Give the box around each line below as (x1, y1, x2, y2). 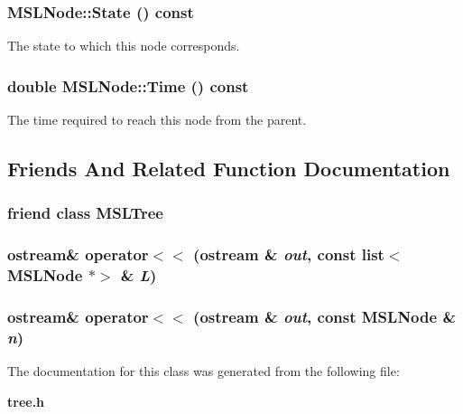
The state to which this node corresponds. (7, 36, 240, 55)
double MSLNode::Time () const (7, 74, 249, 97)
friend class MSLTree (7, 202, 163, 224)
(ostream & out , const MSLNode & (193, 305, 457, 327)
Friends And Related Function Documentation (7, 155, 450, 183)
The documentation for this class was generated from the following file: (7, 362, 400, 381)
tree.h (7, 391, 45, 410)
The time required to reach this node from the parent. (7, 110, 307, 129)
